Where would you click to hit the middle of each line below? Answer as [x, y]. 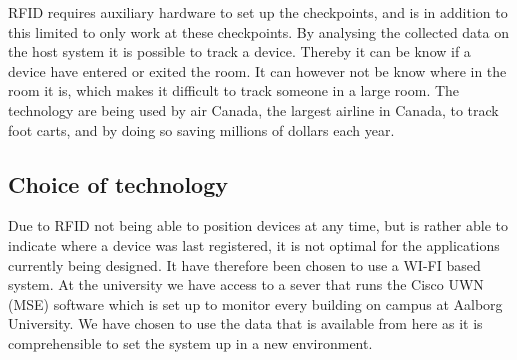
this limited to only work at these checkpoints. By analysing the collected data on [259, 31]
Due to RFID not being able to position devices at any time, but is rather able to [258, 225]
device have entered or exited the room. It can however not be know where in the [257, 70]
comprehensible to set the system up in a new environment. [190, 342]
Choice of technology [118, 183]
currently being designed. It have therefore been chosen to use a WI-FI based [244, 264]
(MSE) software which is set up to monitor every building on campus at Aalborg [255, 303]
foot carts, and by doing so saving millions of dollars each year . [201, 129]
